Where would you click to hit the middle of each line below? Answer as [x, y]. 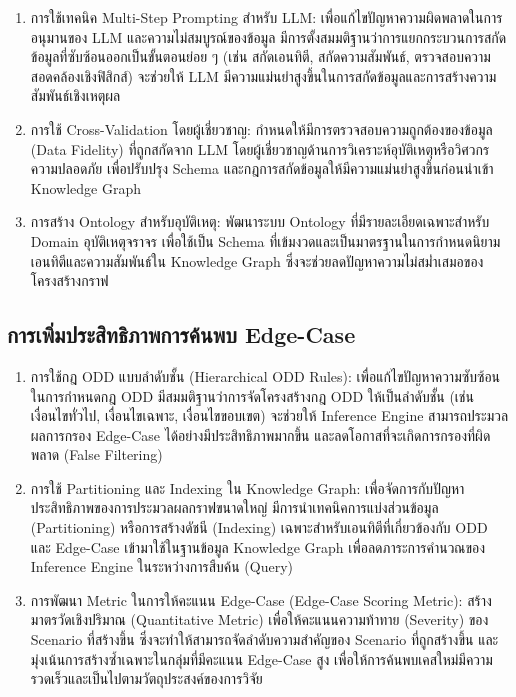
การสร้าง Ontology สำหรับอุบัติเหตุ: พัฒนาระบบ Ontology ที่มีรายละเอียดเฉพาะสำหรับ [260, 221]
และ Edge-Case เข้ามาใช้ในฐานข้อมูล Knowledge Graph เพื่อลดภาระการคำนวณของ [258, 546]
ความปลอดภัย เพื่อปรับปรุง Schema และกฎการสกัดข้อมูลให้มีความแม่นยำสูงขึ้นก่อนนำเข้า [262, 168]
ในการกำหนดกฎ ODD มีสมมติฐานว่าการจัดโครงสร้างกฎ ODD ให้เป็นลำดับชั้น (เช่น [252, 395]
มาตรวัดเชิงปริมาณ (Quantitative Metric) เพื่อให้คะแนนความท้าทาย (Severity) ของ [259, 619]
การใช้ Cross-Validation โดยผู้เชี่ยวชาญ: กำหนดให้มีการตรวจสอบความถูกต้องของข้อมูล [261, 128]
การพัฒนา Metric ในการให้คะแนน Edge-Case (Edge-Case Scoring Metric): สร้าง [261, 599]
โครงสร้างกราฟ [69, 280]
